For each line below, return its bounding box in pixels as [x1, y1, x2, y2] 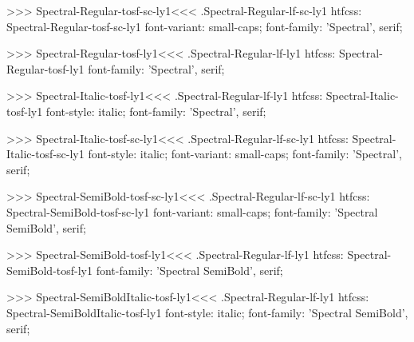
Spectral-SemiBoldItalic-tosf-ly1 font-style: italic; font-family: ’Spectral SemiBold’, [6, 304, 408, 320]
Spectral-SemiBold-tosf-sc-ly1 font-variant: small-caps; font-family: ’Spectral [6, 203, 378, 220]
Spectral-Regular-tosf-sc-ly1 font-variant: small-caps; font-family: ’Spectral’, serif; [6, 18, 403, 34]
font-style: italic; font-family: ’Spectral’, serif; [45, 102, 266, 119]
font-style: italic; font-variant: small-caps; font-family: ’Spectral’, [88, 145, 402, 162]
